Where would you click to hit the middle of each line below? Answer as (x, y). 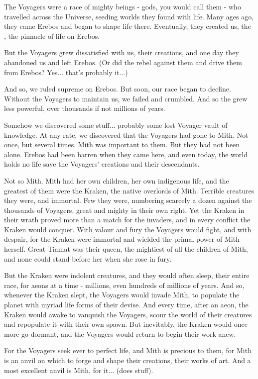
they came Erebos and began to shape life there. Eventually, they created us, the (128, 26)
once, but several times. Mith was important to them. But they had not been (122, 144)
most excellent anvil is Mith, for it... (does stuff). (79, 370)
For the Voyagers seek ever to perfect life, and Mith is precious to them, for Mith (128, 350)
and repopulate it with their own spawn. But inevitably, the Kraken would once (126, 324)
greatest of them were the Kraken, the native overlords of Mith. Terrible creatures (129, 190)
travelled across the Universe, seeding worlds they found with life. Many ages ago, (129, 16)
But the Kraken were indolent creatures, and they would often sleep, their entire (127, 275)
